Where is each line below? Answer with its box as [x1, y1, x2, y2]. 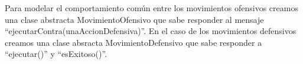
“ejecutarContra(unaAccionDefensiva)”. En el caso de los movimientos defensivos [5, 25, 297, 37]
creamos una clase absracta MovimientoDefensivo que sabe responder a [5, 36, 262, 48]
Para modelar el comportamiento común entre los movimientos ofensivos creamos [5, 2, 298, 14]
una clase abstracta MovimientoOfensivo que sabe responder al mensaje [5, 13, 264, 25]
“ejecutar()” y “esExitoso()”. [5, 48, 107, 60]
